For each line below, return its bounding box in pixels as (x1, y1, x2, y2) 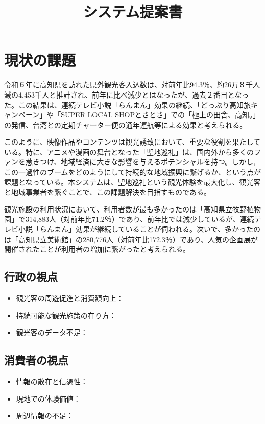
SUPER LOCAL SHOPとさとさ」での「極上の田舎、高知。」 (61, 109, 260, 120)
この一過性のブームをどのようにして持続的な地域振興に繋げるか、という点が (4, 167, 261, 177)
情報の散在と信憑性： (16, 376, 88, 386)
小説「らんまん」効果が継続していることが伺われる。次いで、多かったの (18, 224, 260, 234)
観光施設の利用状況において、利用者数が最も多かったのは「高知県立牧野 (4, 203, 247, 214)
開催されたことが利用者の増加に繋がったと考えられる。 (4, 244, 190, 254)
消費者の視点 (4, 352, 68, 368)
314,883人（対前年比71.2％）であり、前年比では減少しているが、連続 (25, 214, 254, 224)
